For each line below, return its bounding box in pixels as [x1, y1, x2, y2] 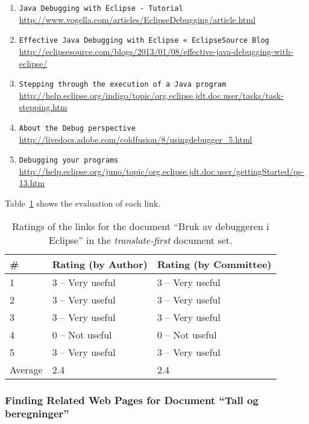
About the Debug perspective [19, 123, 136, 132]
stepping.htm [19, 101, 67, 113]
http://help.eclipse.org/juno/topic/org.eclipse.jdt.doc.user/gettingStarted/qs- [19, 164, 304, 177]
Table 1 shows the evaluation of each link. [5, 197, 161, 210]
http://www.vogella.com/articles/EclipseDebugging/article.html [19, 13, 256, 25]
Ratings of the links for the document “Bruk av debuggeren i [12, 219, 269, 233]
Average [10, 362, 43, 376]
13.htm [19, 176, 45, 189]
